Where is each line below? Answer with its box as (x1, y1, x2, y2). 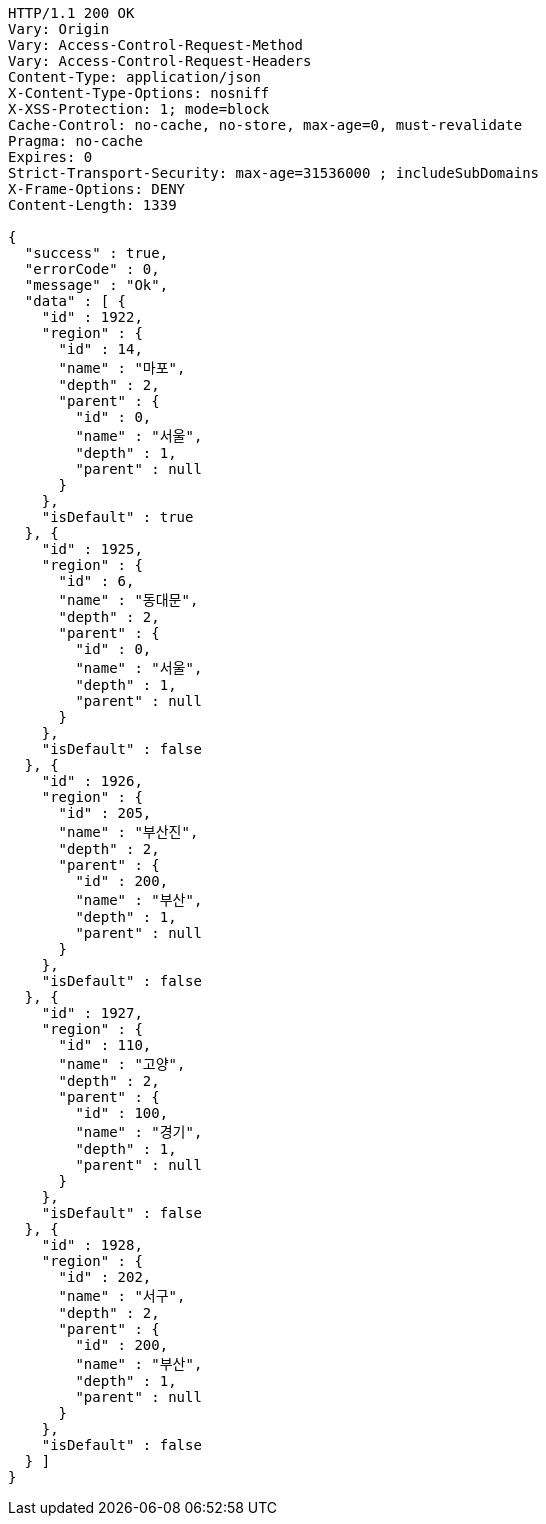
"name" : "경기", (75, 1124, 203, 1140)
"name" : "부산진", (58, 824, 199, 840)
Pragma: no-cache (8, 133, 143, 149)
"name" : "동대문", (58, 592, 199, 608)
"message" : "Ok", (24, 277, 169, 293)
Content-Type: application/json (8, 69, 261, 85)
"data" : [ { (24, 293, 127, 309)
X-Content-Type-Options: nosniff (8, 85, 270, 101)
